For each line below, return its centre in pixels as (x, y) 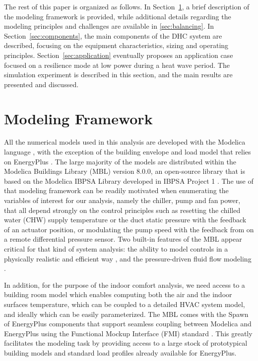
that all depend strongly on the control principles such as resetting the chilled (122, 210)
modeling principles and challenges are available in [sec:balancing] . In (109, 26)
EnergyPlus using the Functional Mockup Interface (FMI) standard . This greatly (128, 333)
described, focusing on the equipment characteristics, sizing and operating (116, 45)
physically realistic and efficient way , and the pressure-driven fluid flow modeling (128, 258)
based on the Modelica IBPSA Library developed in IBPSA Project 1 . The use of (129, 180)
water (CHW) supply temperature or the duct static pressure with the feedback (125, 220)
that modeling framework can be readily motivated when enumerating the (116, 190)
